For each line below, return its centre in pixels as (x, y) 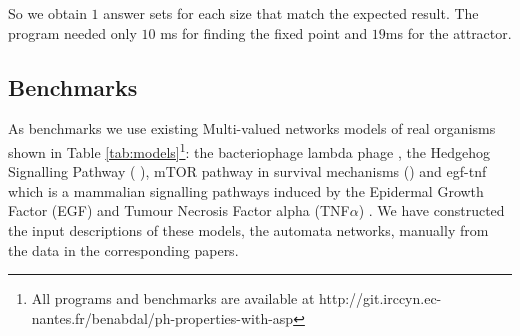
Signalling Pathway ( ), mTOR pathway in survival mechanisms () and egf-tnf (247, 171)
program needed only (72, 32)
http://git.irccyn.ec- (380, 298)
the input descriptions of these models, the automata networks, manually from (248, 230)
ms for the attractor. (448, 32)
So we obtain (47, 13)
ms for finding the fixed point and (264, 32)
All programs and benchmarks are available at (173, 298)
